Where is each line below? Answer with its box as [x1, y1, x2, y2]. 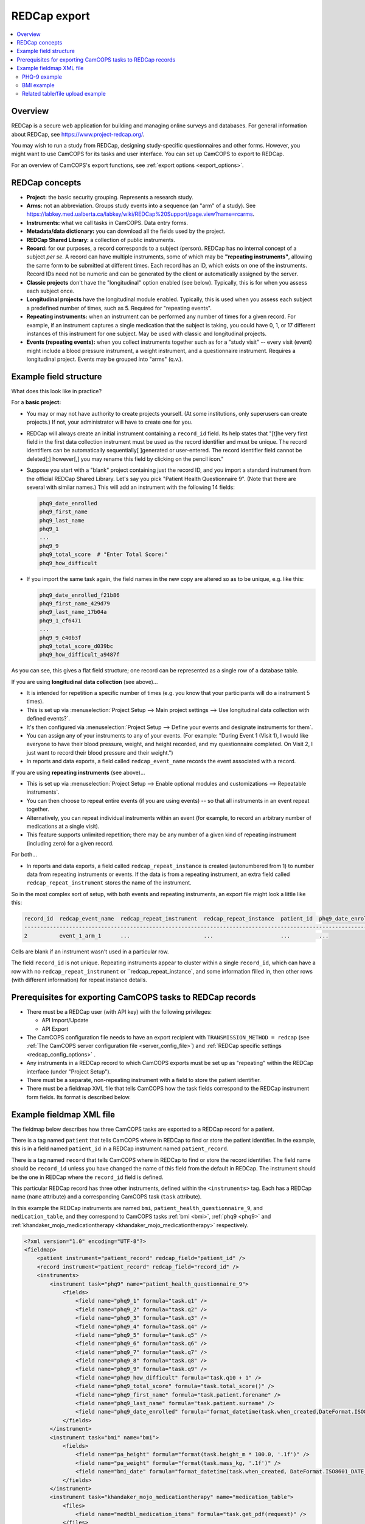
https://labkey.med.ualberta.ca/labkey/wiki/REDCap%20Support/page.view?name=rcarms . [26, 210, 255, 218]
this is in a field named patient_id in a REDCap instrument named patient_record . [11, 1145, 229, 1152]
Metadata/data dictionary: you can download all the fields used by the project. [26, 227, 226, 235]
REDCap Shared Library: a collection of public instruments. [26, 236, 176, 243]
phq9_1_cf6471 [39, 617, 82, 624]
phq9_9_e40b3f [39, 634, 82, 641]
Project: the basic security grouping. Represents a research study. [26, 193, 194, 201]
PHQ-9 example [22, 73, 62, 80]
